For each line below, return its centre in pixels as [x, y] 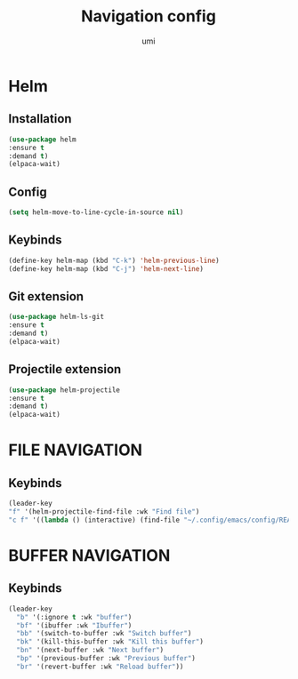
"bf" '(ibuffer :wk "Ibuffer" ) [74, 625]
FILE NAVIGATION [76, 450]
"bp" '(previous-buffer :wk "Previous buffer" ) [106, 659]
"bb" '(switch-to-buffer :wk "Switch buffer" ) [104, 634]
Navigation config [149, 16]
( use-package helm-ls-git [56, 317]
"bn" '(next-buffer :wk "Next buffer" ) [90, 651]
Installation [40, 119]
